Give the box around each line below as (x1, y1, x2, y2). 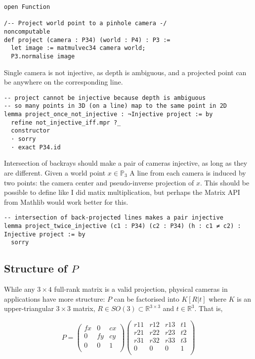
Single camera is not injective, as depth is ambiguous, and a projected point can (4, 67, 247, 77)
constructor (11, 127, 50, 135)
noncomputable (4, 28, 50, 35)
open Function (4, 3, 50, 10)
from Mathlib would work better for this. (4, 196, 128, 207)
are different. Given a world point (4, 167, 106, 178)
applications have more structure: (4, 293, 105, 304)
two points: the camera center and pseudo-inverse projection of (4, 177, 194, 187)
